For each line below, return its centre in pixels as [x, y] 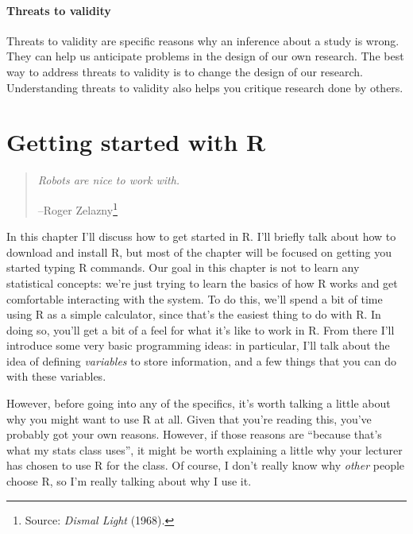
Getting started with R [136, 142]
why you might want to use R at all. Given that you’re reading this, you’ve [189, 418]
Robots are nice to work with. [109, 180]
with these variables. [56, 376]
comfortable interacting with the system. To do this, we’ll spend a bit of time [195, 298]
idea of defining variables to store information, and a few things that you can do [201, 360]
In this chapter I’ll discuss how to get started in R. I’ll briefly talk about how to [201, 236]
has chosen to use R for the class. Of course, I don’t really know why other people [206, 465]
